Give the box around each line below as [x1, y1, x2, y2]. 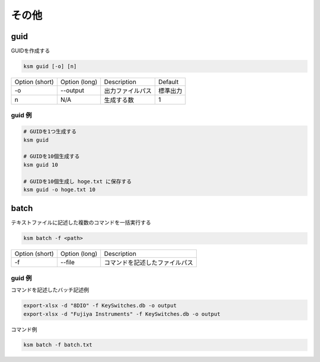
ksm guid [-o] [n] [23, 63, 77, 70]
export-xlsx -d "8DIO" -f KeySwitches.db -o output [23, 302, 177, 309]
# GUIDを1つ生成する [23, 128, 77, 135]
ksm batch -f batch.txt [23, 341, 93, 348]
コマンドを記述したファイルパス [104, 258, 194, 267]
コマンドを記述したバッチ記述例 [11, 286, 89, 293]
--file [60, 258, 75, 267]
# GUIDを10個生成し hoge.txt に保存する [23, 178, 132, 185]
